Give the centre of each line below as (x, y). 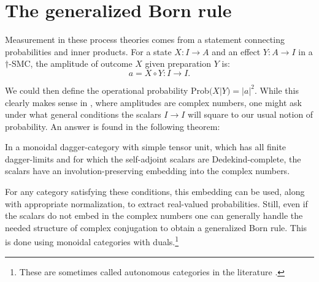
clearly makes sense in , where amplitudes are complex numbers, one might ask (153, 102)
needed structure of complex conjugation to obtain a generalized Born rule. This (156, 227)
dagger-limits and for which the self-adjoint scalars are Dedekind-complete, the (153, 158)
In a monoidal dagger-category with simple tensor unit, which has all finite (146, 147)
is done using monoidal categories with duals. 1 (92, 241)
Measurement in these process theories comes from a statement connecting (145, 40)
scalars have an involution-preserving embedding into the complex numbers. (148, 171)
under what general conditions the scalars (83, 114)
